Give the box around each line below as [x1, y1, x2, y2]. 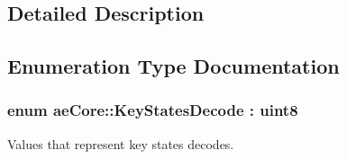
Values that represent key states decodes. [7, 134, 234, 153]
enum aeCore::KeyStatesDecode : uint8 [7, 99, 298, 121]
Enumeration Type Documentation [7, 52, 340, 80]
